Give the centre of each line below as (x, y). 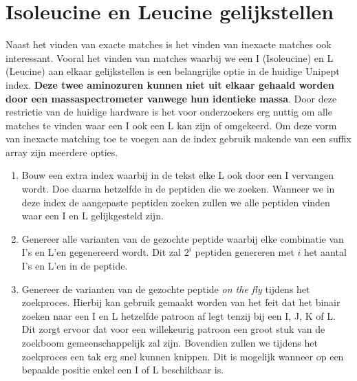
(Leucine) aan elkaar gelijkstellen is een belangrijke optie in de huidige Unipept (173, 71)
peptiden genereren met (245, 252)
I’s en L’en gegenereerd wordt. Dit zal (101, 252)
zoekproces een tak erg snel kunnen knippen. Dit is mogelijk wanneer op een (183, 356)
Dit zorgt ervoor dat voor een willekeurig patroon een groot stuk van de (173, 329)
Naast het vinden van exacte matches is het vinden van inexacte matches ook (169, 44)
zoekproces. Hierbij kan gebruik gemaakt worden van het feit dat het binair (181, 302)
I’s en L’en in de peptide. (75, 266)
